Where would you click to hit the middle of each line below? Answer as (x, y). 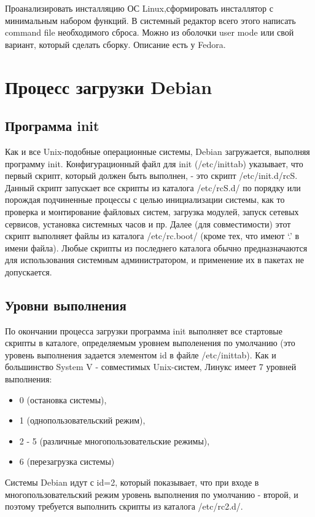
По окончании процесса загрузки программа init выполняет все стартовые (144, 330)
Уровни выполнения (66, 305)
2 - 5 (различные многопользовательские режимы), (115, 440)
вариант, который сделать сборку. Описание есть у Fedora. (115, 44)
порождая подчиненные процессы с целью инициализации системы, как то (145, 199)
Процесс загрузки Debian (109, 86)
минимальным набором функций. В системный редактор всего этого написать (150, 20)
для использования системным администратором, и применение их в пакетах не (154, 260)
